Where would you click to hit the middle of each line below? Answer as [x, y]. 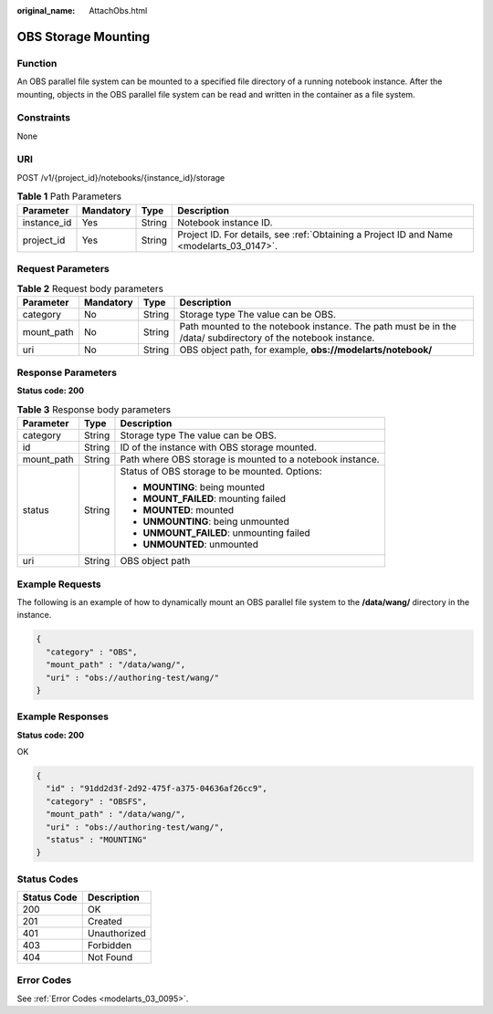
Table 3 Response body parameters [94, 410]
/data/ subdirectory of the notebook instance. [277, 338]
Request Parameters [63, 268]
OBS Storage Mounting [84, 37]
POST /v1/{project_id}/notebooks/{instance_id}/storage [121, 177]
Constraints [44, 118]
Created [105, 922]
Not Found [110, 957]
